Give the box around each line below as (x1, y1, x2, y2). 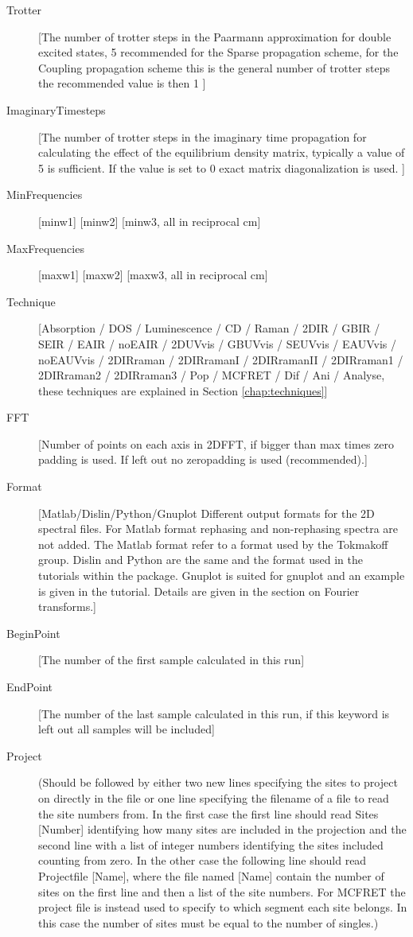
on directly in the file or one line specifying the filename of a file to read (38, 789, 389, 806)
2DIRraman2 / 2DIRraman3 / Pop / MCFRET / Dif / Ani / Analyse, (38, 367, 385, 383)
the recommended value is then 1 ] (38, 75, 206, 91)
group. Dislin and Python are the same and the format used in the (38, 551, 363, 568)
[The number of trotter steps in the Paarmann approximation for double (38, 28, 392, 45)
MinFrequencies (6, 186, 83, 203)
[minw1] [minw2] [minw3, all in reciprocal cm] (38, 212, 261, 229)
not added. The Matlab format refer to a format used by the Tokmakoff (38, 535, 388, 552)
